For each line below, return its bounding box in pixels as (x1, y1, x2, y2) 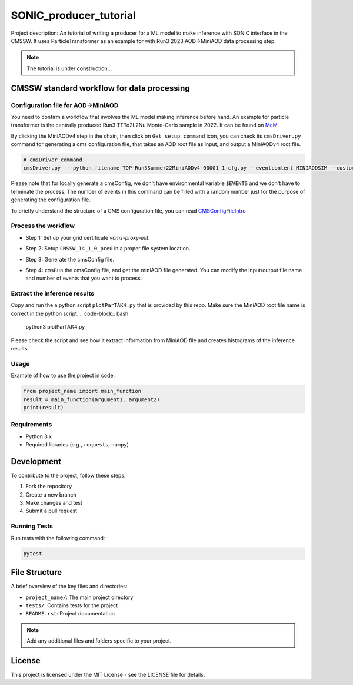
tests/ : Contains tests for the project (25, 601, 118, 609)
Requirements (11, 421, 52, 429)
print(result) (23, 404, 64, 411)
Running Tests (11, 522, 53, 530)
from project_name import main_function (23, 388, 141, 395)
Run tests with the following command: (11, 534, 105, 541)
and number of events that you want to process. (25, 274, 142, 282)
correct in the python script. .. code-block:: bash (11, 310, 129, 317)
